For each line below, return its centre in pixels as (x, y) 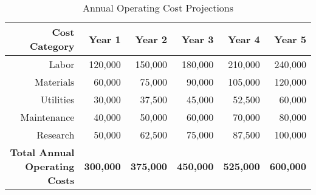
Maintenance (47, 117)
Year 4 (244, 39)
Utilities (57, 99)
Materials (54, 82)
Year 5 (290, 39)
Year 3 (197, 39)
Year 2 (151, 39)
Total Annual (42, 152)
